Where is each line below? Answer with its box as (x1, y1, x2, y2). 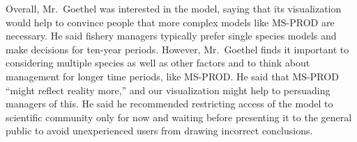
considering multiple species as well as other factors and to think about (6, 55, 310, 70)
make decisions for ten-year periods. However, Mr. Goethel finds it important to (6, 42, 349, 56)
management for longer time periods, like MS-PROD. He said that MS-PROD (6, 69, 339, 83)
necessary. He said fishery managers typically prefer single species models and (6, 28, 337, 43)
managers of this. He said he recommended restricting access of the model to (6, 96, 333, 111)
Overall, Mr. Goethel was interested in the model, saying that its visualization (6, 1, 342, 15)
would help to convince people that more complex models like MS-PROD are (6, 15, 335, 29)
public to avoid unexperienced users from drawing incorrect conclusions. (6, 123, 313, 138)
